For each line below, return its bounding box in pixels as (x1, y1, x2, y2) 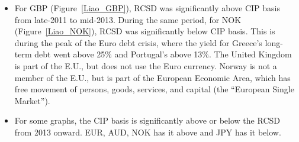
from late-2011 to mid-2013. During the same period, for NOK (14, 13, 242, 25)
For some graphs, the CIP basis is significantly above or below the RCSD (14, 114, 280, 127)
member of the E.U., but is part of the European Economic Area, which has (14, 71, 291, 83)
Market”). (14, 94, 50, 106)
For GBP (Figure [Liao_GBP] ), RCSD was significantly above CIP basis (14, 2, 281, 14)
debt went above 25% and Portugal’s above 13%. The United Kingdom (34, 48, 292, 60)
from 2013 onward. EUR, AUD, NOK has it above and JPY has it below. (14, 125, 281, 138)
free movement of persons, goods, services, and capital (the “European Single (14, 83, 294, 95)
